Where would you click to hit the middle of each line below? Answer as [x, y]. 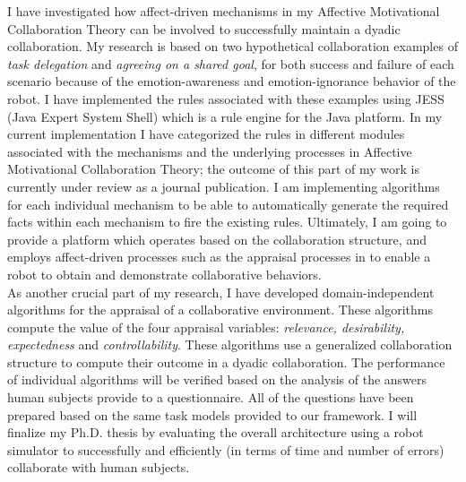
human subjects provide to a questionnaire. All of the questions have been [211, 397]
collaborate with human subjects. [99, 467]
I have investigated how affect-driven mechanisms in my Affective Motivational [224, 11]
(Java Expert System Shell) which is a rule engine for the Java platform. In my [225, 116]
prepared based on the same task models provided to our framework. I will [212, 414]
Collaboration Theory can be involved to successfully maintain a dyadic [204, 28]
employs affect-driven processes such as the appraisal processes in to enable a [219, 257]
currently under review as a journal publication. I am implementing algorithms [224, 186]
